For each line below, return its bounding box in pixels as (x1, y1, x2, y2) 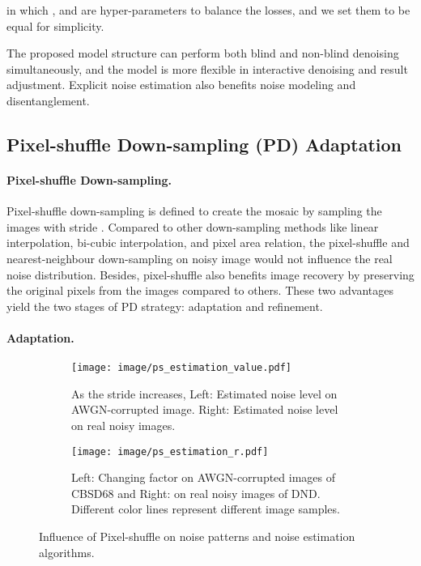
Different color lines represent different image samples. (71, 500, 340, 517)
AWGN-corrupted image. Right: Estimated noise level (71, 401, 338, 418)
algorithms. (39, 543, 95, 560)
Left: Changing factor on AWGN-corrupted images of (71, 469, 336, 486)
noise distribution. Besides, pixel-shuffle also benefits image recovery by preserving (6, 266, 415, 283)
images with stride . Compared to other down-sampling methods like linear (6, 218, 379, 235)
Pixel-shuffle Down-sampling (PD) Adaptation (6, 131, 402, 156)
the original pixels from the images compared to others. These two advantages (6, 282, 394, 299)
